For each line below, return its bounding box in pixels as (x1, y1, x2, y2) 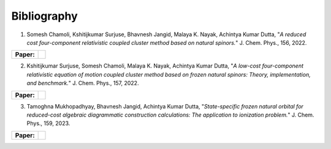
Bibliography (11, 9, 78, 23)
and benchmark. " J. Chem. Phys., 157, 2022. (26, 80, 139, 87)
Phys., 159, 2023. (26, 120, 70, 127)
